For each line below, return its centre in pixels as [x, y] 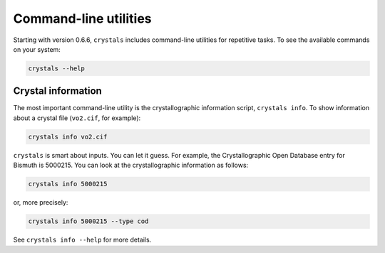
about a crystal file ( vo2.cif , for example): [77, 118]
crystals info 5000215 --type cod [88, 221]
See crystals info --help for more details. [82, 240]
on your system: [37, 49]
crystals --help [57, 68]
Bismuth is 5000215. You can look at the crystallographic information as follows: [131, 165]
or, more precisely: [41, 203]
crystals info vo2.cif [68, 136]
